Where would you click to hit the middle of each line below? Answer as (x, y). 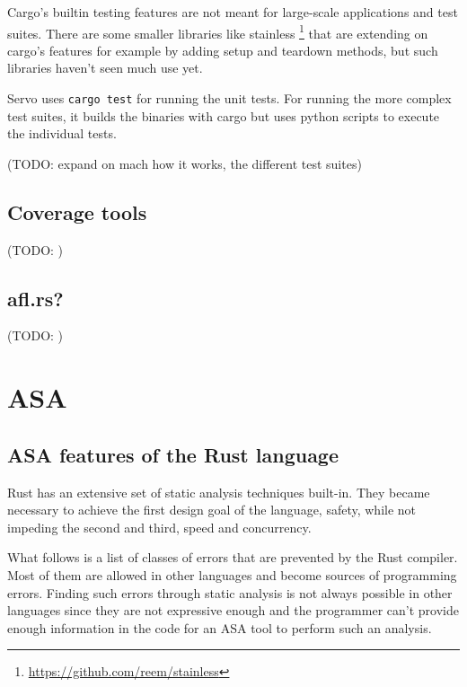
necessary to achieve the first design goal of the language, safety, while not (212, 510)
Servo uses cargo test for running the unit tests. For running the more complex (229, 98)
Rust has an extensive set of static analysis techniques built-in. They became (219, 492)
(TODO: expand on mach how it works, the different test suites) (185, 163)
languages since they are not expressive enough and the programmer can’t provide (233, 610)
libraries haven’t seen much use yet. (105, 68)
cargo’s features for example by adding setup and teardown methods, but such (223, 50)
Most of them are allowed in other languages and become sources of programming (232, 575)
